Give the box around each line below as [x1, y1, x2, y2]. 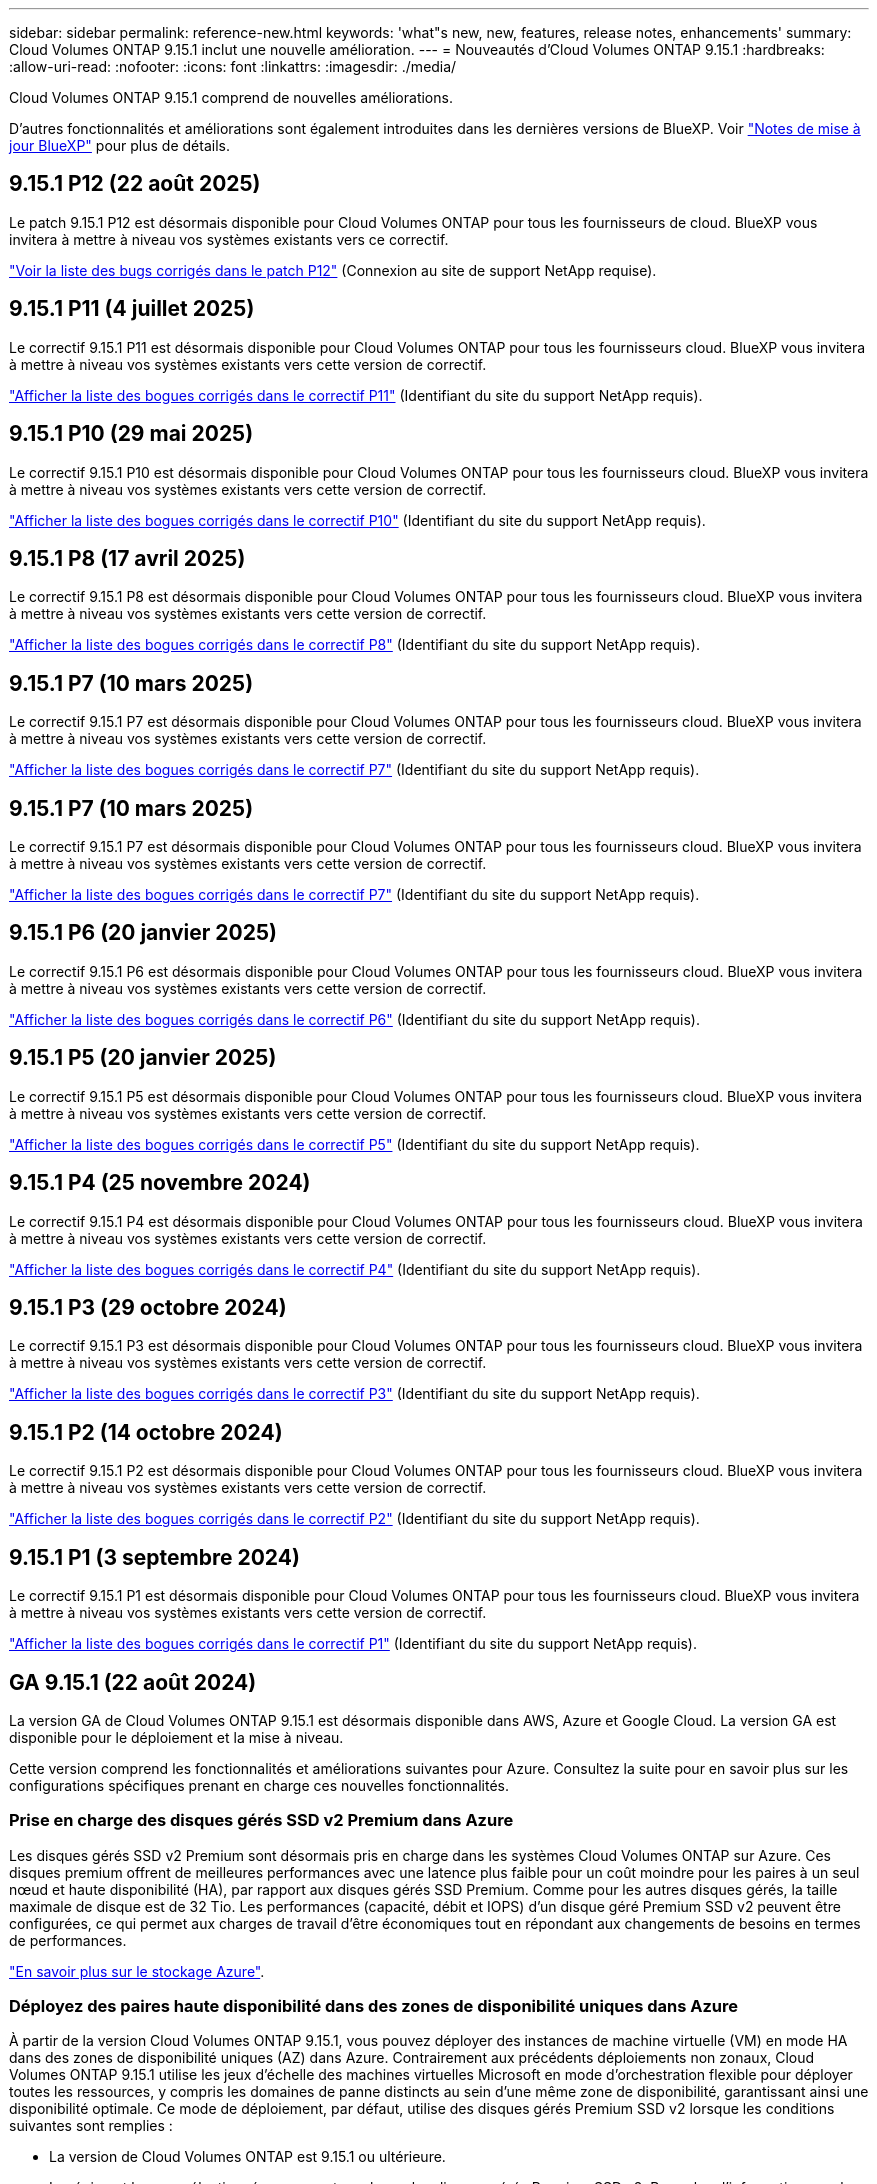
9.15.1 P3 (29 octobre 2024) [9, 1295, 287, 1321]
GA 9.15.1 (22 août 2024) [9, 1669, 257, 1695]
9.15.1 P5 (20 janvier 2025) [9, 1045, 277, 1071]
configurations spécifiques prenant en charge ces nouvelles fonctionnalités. [9, 1776, 510, 1794]
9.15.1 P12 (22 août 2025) [9, 171, 261, 197]
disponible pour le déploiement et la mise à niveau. [9, 1728, 344, 1746]
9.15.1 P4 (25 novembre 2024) [9, 1170, 311, 1196]
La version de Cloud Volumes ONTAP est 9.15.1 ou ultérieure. [49, 2148, 446, 2166]
